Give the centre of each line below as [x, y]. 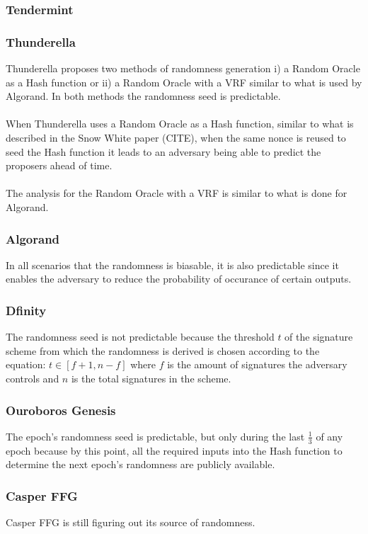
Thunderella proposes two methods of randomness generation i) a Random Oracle [183, 68]
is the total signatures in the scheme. [151, 378]
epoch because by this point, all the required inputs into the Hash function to [174, 450]
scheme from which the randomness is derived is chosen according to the [163, 350]
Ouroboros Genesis [61, 410]
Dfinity [26, 310]
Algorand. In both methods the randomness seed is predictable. [143, 96]
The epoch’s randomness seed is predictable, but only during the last [155, 436]
